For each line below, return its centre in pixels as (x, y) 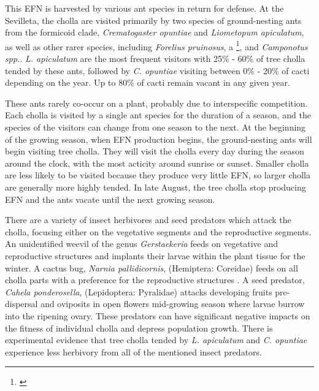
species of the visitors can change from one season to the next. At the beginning (156, 127)
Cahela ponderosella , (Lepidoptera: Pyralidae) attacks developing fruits (139, 291)
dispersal (21, 304)
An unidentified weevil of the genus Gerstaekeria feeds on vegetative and (142, 244)
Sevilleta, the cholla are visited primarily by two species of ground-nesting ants (153, 20)
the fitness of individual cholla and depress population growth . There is (139, 328)
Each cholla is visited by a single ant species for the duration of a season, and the (158, 115)
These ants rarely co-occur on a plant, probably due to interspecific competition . (156, 103)
